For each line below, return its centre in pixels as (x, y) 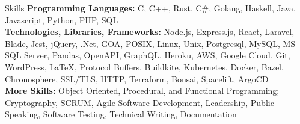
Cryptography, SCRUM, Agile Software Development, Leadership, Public (139, 102)
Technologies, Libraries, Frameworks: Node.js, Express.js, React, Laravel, (150, 32)
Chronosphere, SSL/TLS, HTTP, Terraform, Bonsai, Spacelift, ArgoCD (137, 79)
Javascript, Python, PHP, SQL (62, 20)
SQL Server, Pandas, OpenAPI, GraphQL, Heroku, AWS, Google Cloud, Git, (148, 55)
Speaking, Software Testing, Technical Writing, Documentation (121, 114)
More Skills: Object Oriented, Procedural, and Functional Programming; (142, 91)
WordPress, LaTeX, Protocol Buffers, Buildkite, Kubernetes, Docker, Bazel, (144, 67)
